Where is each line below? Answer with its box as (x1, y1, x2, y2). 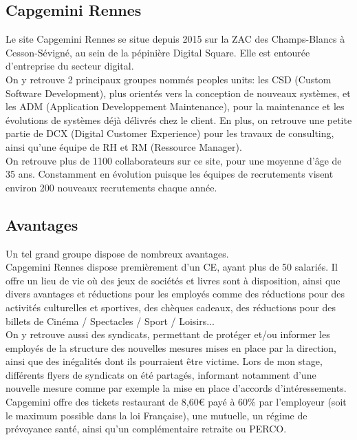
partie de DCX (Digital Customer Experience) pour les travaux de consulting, (6, 126, 334, 140)
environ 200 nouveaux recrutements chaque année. (6, 180, 217, 194)
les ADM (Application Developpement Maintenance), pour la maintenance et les (6, 99, 345, 114)
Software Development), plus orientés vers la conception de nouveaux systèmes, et (6, 85, 351, 100)
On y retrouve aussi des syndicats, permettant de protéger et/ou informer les (6, 327, 330, 342)
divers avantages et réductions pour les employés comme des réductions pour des (6, 286, 345, 301)
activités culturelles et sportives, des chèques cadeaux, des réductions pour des (6, 300, 336, 314)
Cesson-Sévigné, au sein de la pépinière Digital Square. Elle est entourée (6, 45, 310, 59)
